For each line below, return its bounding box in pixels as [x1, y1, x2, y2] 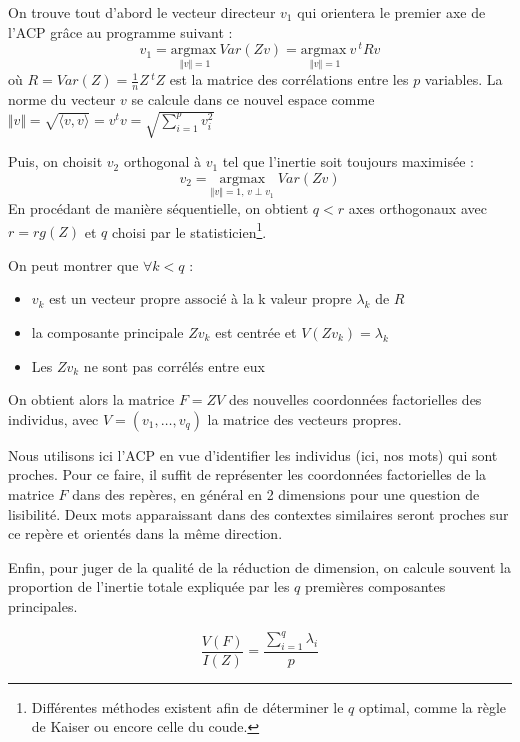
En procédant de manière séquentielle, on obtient [8, 197, 309, 218]
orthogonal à [123, 151, 201, 172]
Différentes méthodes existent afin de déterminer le [31, 696, 344, 717]
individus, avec [8, 408, 99, 429]
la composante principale [31, 322, 184, 343]
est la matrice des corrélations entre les [169, 69, 409, 90]
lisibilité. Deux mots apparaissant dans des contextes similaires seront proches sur [8, 503, 509, 524]
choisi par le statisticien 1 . [111, 218, 267, 242]
